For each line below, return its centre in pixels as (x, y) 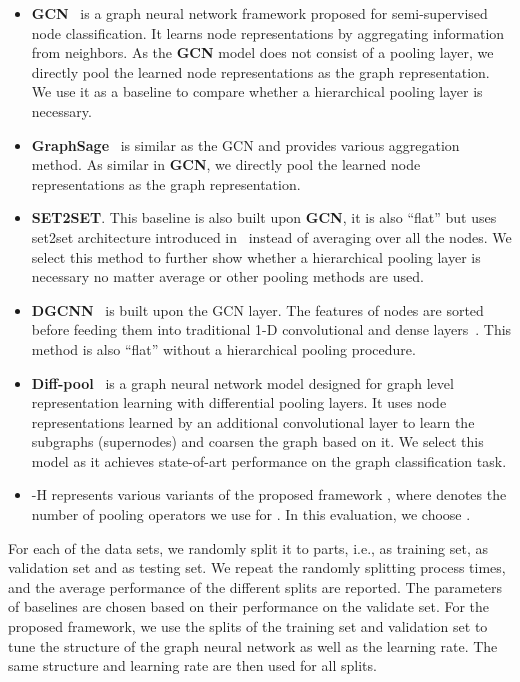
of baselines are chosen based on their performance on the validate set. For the (249, 606)
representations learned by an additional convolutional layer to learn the (253, 421)
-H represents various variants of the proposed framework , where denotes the (269, 494)
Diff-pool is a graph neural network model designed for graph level (242, 382)
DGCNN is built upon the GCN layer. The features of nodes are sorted (257, 309)
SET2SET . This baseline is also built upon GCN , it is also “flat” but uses (264, 217)
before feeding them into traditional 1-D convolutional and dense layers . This (271, 329)
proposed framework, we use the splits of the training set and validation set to (248, 626)
